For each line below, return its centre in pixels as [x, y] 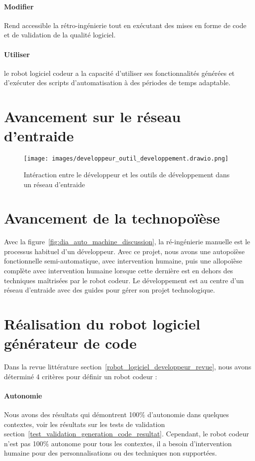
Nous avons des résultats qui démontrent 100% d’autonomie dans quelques [116, 414]
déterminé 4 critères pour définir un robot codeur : [81, 376]
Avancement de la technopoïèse [112, 218]
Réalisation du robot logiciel [102, 324]
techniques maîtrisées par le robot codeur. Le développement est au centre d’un [124, 280]
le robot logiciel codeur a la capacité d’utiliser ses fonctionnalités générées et [119, 73]
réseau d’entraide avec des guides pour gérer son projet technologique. [109, 290]
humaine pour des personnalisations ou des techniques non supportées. [110, 453]
